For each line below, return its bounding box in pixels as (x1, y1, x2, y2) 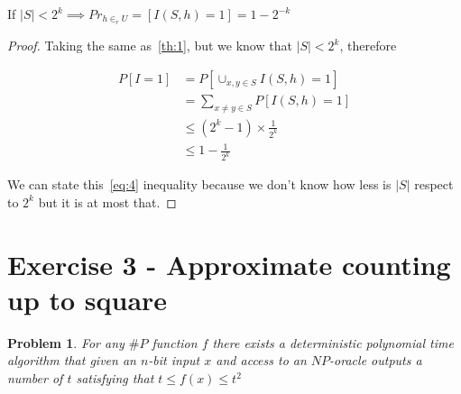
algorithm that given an (7, 351, 136, 370)
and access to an (216, 351, 307, 370)
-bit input (148, 351, 200, 370)
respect (414, 175, 454, 194)
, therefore (339, 36, 397, 55)
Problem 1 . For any (7, 333, 124, 352)
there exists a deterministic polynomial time (212, 333, 454, 352)
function (152, 333, 198, 352)
